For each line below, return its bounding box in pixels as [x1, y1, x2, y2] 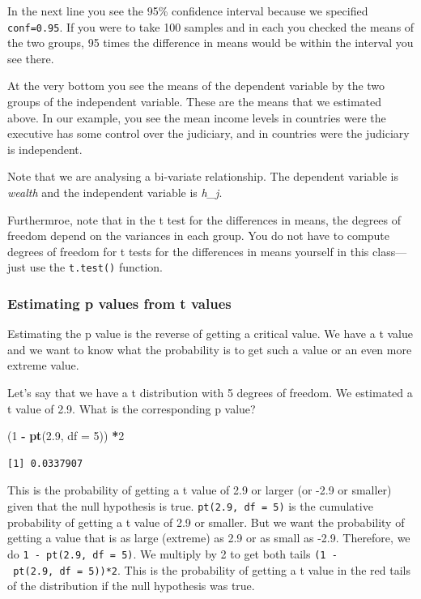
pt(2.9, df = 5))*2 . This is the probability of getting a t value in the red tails [13, 561, 411, 578]
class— [372, 242, 407, 259]
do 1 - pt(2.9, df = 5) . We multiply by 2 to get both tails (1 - [7, 545, 338, 562]
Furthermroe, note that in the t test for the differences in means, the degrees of [7, 211, 402, 228]
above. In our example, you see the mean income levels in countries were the [7, 109, 386, 126]
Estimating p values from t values [7, 293, 232, 313]
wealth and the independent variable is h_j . [7, 184, 223, 200]
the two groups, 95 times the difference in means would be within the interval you [7, 34, 414, 51]
